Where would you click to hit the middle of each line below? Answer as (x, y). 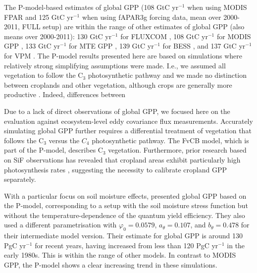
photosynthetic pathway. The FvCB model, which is (170, 140)
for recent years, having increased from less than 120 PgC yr (127, 245)
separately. (20, 179)
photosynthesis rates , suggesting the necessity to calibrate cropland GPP (116, 169)
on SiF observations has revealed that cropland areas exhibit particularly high (122, 159)
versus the (64, 140)
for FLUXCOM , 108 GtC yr (164, 36)
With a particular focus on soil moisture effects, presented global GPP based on (125, 195)
